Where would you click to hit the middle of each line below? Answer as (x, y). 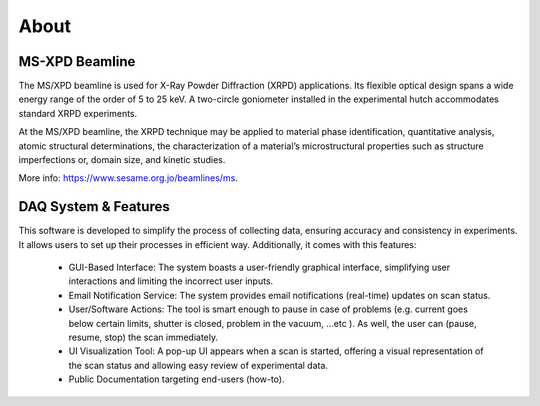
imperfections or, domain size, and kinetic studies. (122, 160)
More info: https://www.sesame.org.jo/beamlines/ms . (128, 178)
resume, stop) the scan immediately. (143, 337)
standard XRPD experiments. (78, 113)
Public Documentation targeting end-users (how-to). (176, 379)
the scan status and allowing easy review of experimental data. (198, 365)
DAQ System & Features (94, 206)
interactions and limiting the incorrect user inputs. (171, 281)
